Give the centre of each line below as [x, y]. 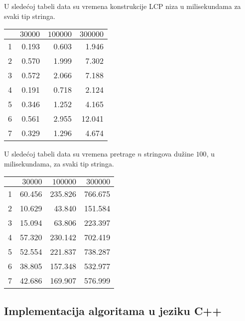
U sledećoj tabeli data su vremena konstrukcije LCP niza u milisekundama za [122, 6]
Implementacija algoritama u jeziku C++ [113, 310]
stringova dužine [169, 154]
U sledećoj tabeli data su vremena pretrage [70, 154]
